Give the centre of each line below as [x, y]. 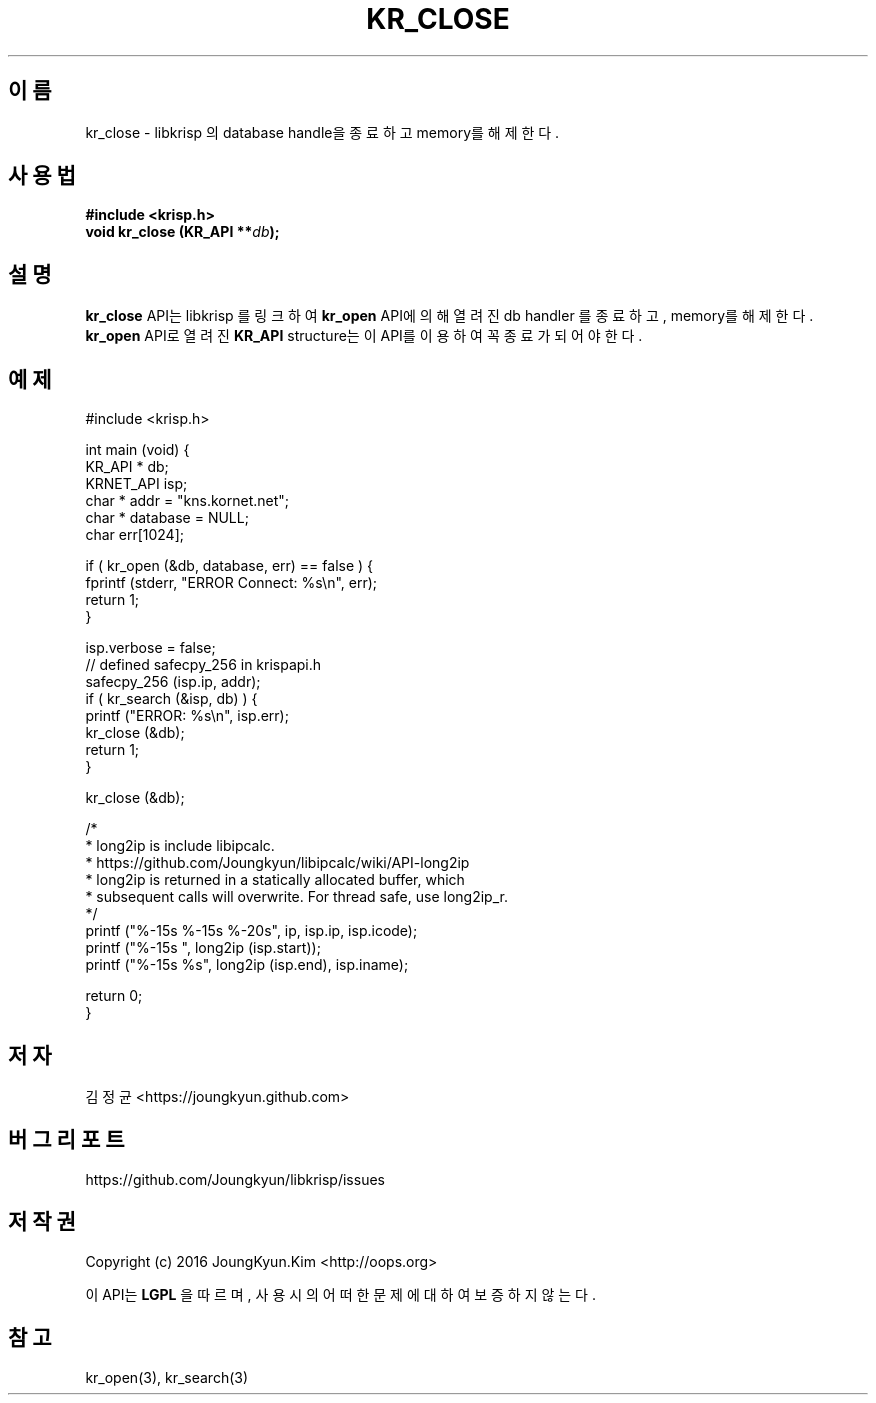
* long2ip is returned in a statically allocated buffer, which [275, 880]
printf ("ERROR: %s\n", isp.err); [187, 716]
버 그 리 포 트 [66, 1140]
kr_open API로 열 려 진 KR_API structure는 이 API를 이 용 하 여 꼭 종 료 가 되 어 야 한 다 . [364, 336]
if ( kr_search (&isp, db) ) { [171, 699]
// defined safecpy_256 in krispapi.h [203, 665]
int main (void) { [137, 450]
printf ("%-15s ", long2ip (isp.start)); [203, 948]
